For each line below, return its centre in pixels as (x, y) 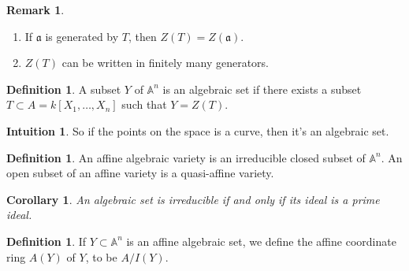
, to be (101, 256)
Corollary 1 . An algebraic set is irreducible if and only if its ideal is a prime (193, 199)
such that (144, 104)
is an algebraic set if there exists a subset (262, 89)
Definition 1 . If (46, 241)
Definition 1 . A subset (64, 89)
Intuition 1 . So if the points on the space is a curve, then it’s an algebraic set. (198, 130)
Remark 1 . (35, 9)
